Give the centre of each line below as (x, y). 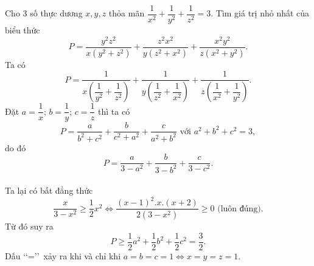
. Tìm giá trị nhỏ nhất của (260, 13)
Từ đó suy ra (29, 226)
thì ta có (114, 111)
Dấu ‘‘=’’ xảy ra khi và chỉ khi (63, 255)
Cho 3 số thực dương (44, 13)
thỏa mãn (127, 13)
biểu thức (23, 30)
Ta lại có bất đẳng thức (49, 190)
